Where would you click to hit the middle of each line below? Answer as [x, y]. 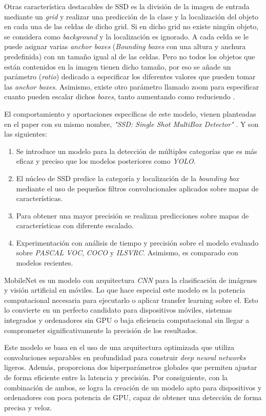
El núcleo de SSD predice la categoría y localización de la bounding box [128, 178]
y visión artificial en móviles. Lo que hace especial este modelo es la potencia [125, 290]
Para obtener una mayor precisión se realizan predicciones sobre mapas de [132, 215]
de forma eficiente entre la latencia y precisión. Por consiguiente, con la [116, 377]
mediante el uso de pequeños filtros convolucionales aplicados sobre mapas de [137, 188]
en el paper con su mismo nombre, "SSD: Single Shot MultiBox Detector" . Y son [131, 124]
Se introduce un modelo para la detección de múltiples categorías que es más [137, 151]
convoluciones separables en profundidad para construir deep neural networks [125, 357]
